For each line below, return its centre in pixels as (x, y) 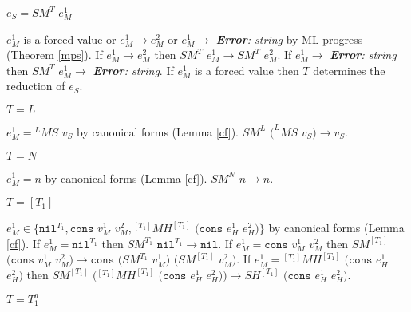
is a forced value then (247, 70)
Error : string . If (133, 70)
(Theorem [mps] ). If (55, 55)
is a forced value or (70, 39)
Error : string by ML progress (289, 39)
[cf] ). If (24, 243)
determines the (349, 70)
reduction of (36, 86)
